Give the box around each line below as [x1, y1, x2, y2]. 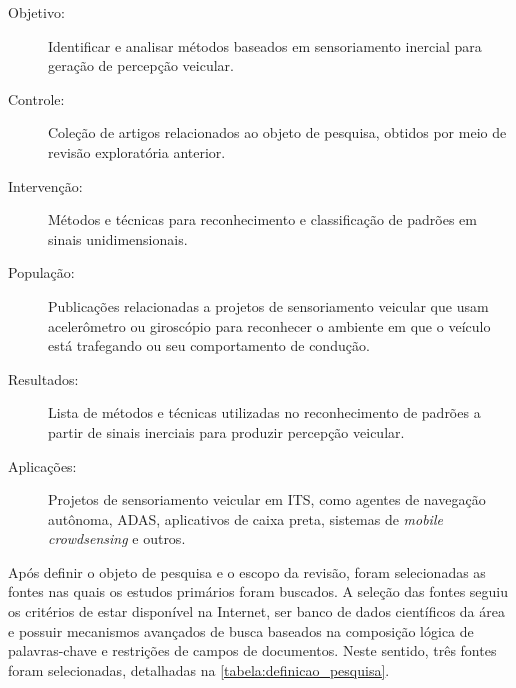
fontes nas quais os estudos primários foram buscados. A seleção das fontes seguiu [8, 581, 509, 602]
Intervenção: [8, 175, 83, 196]
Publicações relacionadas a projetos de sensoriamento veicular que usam [48, 295, 489, 316]
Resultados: [8, 368, 79, 389]
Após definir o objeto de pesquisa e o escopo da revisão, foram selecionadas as [8, 561, 486, 582]
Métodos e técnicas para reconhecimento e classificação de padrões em [48, 209, 477, 230]
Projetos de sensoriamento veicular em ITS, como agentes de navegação [48, 489, 486, 510]
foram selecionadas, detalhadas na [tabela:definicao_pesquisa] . [8, 659, 390, 680]
